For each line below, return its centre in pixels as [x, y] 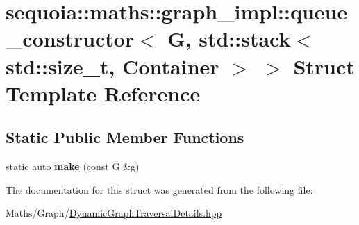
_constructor [70, 39]
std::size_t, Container [112, 66]
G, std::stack [229, 39]
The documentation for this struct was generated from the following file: [159, 189]
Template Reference [103, 93]
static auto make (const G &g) [73, 166]
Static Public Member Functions [125, 137]
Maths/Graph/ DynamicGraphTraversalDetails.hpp [114, 213]
